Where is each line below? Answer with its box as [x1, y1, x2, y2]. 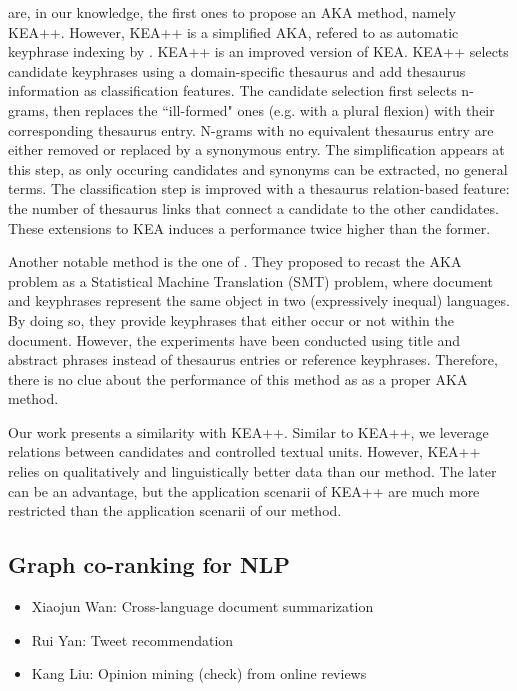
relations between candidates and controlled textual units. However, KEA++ [8, 441, 481, 462]
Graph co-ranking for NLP [8, 549, 290, 580]
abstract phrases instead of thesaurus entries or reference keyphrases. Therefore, [8, 349, 498, 370]
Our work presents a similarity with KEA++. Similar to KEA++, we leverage [8, 421, 489, 442]
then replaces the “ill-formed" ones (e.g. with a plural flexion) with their [53, 99, 495, 120]
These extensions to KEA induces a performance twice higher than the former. [8, 217, 491, 238]
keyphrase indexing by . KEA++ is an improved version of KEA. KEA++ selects [8, 41, 509, 62]
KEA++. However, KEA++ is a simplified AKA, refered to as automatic [8, 21, 459, 42]
